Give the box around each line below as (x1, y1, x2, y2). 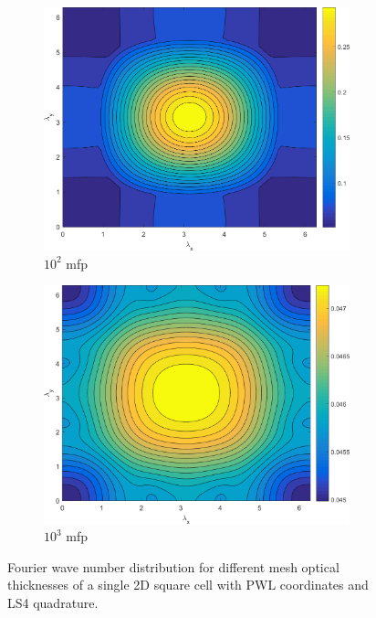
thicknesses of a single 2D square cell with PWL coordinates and (7, 575, 369, 594)
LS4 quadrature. (7, 592, 99, 612)
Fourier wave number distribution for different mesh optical (7, 557, 339, 576)
